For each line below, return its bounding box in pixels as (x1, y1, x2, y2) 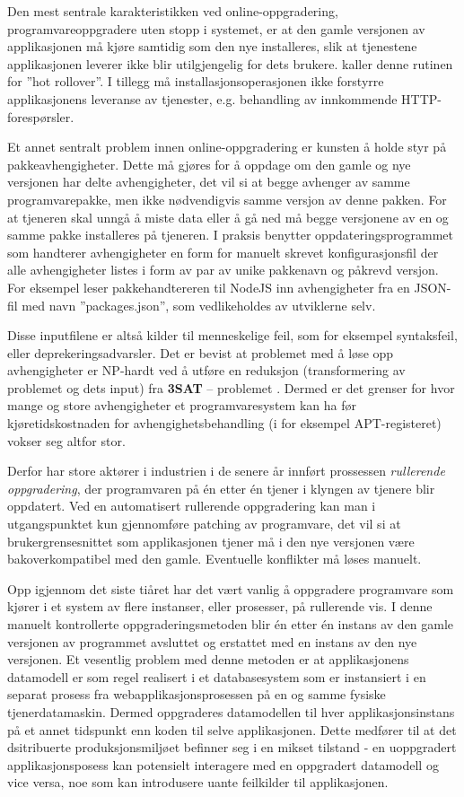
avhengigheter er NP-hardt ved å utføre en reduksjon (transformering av (7, 361, 406, 380)
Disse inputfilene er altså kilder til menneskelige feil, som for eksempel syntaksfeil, (7, 326, 458, 345)
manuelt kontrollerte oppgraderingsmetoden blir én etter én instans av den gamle (7, 615, 454, 633)
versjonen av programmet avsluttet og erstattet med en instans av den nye (7, 632, 417, 651)
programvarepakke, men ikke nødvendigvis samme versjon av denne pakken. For (7, 189, 447, 208)
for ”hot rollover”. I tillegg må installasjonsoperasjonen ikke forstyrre (7, 72, 384, 91)
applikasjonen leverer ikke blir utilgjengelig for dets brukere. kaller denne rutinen (7, 54, 453, 73)
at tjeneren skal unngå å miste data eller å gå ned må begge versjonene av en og (7, 207, 449, 226)
